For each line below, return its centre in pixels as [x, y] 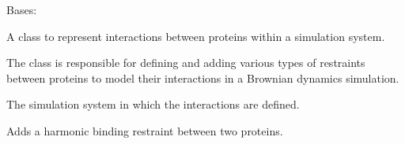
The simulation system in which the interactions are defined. [153, 104]
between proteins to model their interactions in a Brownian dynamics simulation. [203, 78]
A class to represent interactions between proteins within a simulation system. [196, 36]
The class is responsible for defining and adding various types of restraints [186, 63]
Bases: [22, 9]
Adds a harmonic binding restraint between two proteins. [145, 130]
